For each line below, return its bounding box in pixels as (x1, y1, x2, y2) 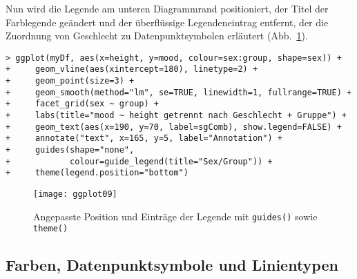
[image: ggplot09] (33, 189, 117, 199)
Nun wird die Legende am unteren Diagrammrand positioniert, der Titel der (6, 1, 329, 15)
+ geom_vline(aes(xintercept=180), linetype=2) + (6, 64, 258, 75)
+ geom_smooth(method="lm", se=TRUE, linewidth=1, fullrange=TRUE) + (6, 87, 352, 97)
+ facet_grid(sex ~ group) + (6, 99, 159, 109)
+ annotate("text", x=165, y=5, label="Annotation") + (6, 133, 282, 144)
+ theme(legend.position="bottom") (6, 168, 189, 178)
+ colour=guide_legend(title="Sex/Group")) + (6, 156, 273, 166)
